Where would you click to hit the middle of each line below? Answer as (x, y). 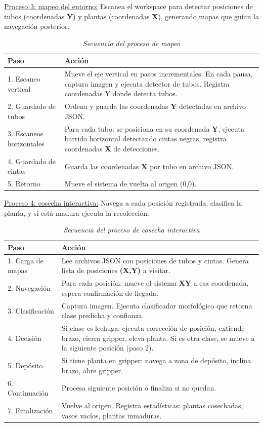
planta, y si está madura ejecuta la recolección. (77, 212)
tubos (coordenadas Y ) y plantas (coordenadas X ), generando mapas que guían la (132, 16)
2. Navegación (29, 288)
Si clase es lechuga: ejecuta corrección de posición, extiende (153, 328)
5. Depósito (25, 365)
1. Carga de (26, 260)
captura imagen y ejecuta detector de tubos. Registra (147, 83)
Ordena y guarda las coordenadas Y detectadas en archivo (155, 106)
